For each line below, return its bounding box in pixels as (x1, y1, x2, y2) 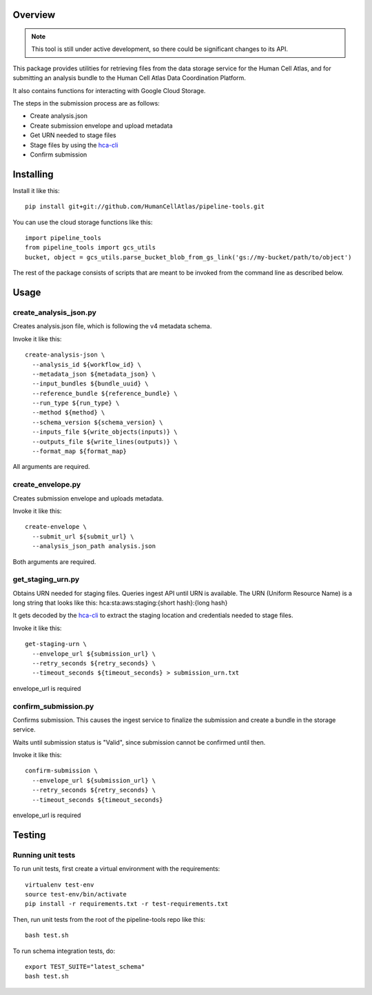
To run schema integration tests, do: (12, 947, 116, 955)
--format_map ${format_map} (32, 448, 127, 455)
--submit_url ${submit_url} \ (32, 532, 134, 541)
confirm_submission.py (12, 701, 94, 711)
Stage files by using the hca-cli (30, 141, 118, 149)
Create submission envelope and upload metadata (30, 121, 173, 130)
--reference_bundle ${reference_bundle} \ (32, 390, 178, 397)
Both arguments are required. (12, 557, 96, 565)
